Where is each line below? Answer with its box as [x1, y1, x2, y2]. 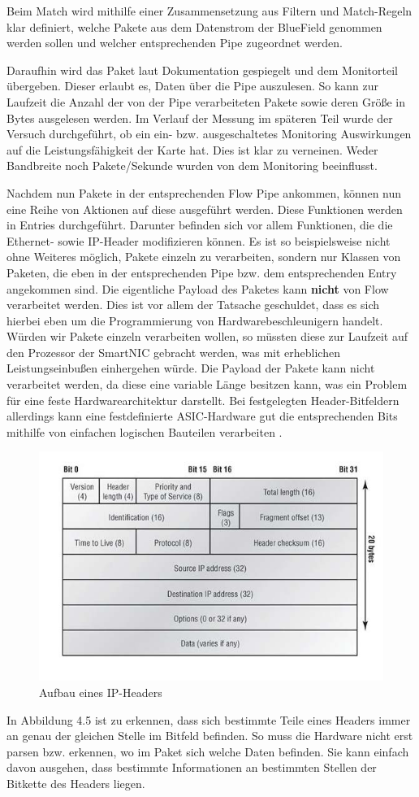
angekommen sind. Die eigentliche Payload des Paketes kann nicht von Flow [6, 280, 389, 297]
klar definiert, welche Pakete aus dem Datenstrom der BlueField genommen [6, 18, 382, 35]
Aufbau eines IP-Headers [39, 683, 162, 700]
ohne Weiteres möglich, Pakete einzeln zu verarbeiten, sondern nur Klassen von [6, 248, 401, 265]
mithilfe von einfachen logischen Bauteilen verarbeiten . [6, 423, 283, 440]
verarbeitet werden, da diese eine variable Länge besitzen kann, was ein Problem [6, 376, 408, 393]
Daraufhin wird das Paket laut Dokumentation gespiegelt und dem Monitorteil [6, 61, 398, 78]
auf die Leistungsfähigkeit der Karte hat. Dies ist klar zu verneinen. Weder [6, 141, 378, 158]
